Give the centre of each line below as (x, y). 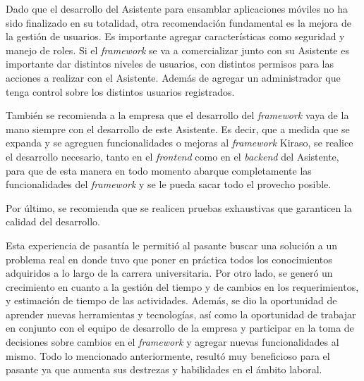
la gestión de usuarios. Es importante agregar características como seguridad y (175, 36)
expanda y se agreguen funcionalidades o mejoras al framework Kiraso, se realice (180, 143)
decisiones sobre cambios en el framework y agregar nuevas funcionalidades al (172, 342)
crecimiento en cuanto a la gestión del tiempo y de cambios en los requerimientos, (182, 286)
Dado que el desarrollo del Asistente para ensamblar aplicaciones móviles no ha (177, 8)
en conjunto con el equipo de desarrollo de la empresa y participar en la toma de (180, 328)
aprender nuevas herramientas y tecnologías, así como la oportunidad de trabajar (181, 314)
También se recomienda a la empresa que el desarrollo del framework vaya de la (177, 115)
